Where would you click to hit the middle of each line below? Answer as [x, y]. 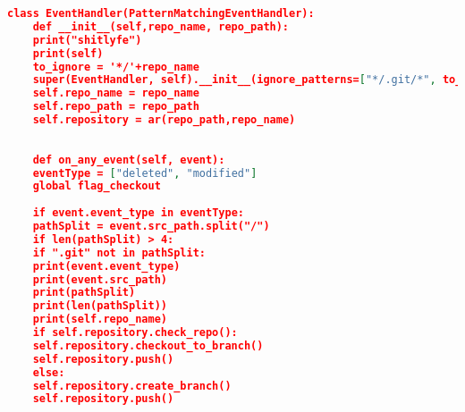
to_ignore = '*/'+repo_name [116, 67]
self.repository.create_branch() [132, 386]
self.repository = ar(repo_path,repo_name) [164, 120]
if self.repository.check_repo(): [135, 332]
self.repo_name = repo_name [116, 93]
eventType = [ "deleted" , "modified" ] [145, 173]
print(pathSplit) [84, 293]
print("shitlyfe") [87, 40]
